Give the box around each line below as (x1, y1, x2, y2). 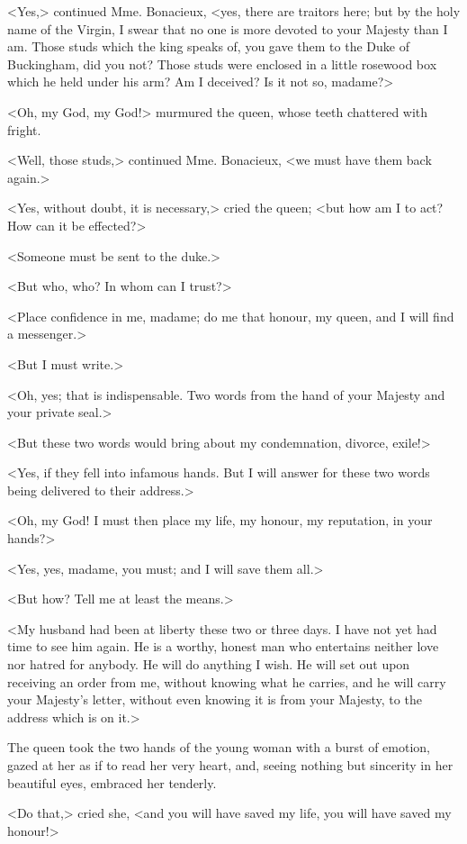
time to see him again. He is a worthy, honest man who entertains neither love (7, 637, 439, 656)
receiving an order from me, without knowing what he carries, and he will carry (7, 672, 446, 691)
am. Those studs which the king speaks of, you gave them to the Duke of (7, 37, 409, 56)
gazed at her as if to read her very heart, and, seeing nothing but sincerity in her (7, 756, 454, 774)
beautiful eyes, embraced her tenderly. (7, 773, 217, 792)
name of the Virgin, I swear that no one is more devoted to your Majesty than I (7, 19, 448, 38)
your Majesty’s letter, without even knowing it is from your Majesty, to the (7, 690, 422, 709)
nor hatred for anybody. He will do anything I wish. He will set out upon (7, 655, 410, 674)
